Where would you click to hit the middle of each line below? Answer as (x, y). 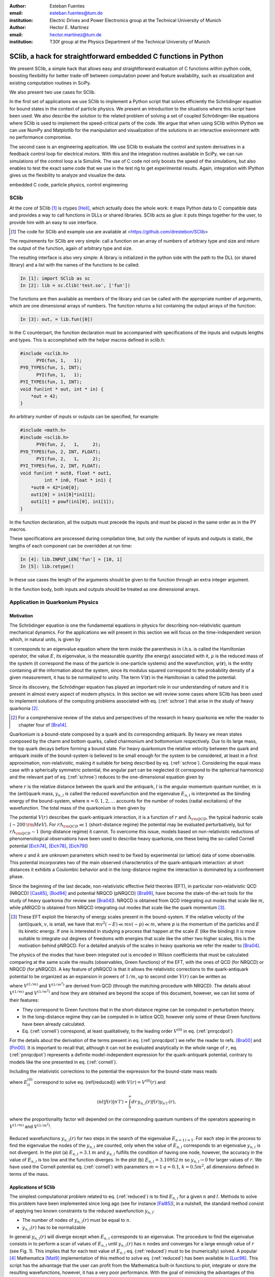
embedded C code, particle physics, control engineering (69, 184)
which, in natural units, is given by (45, 640)
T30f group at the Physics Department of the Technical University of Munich (130, 41)
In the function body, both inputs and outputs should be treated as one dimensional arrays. (105, 589)
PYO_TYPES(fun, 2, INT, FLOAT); (61, 452)
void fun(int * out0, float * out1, (66, 473)
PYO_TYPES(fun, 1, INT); (51, 368)
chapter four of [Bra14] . (43, 725)
